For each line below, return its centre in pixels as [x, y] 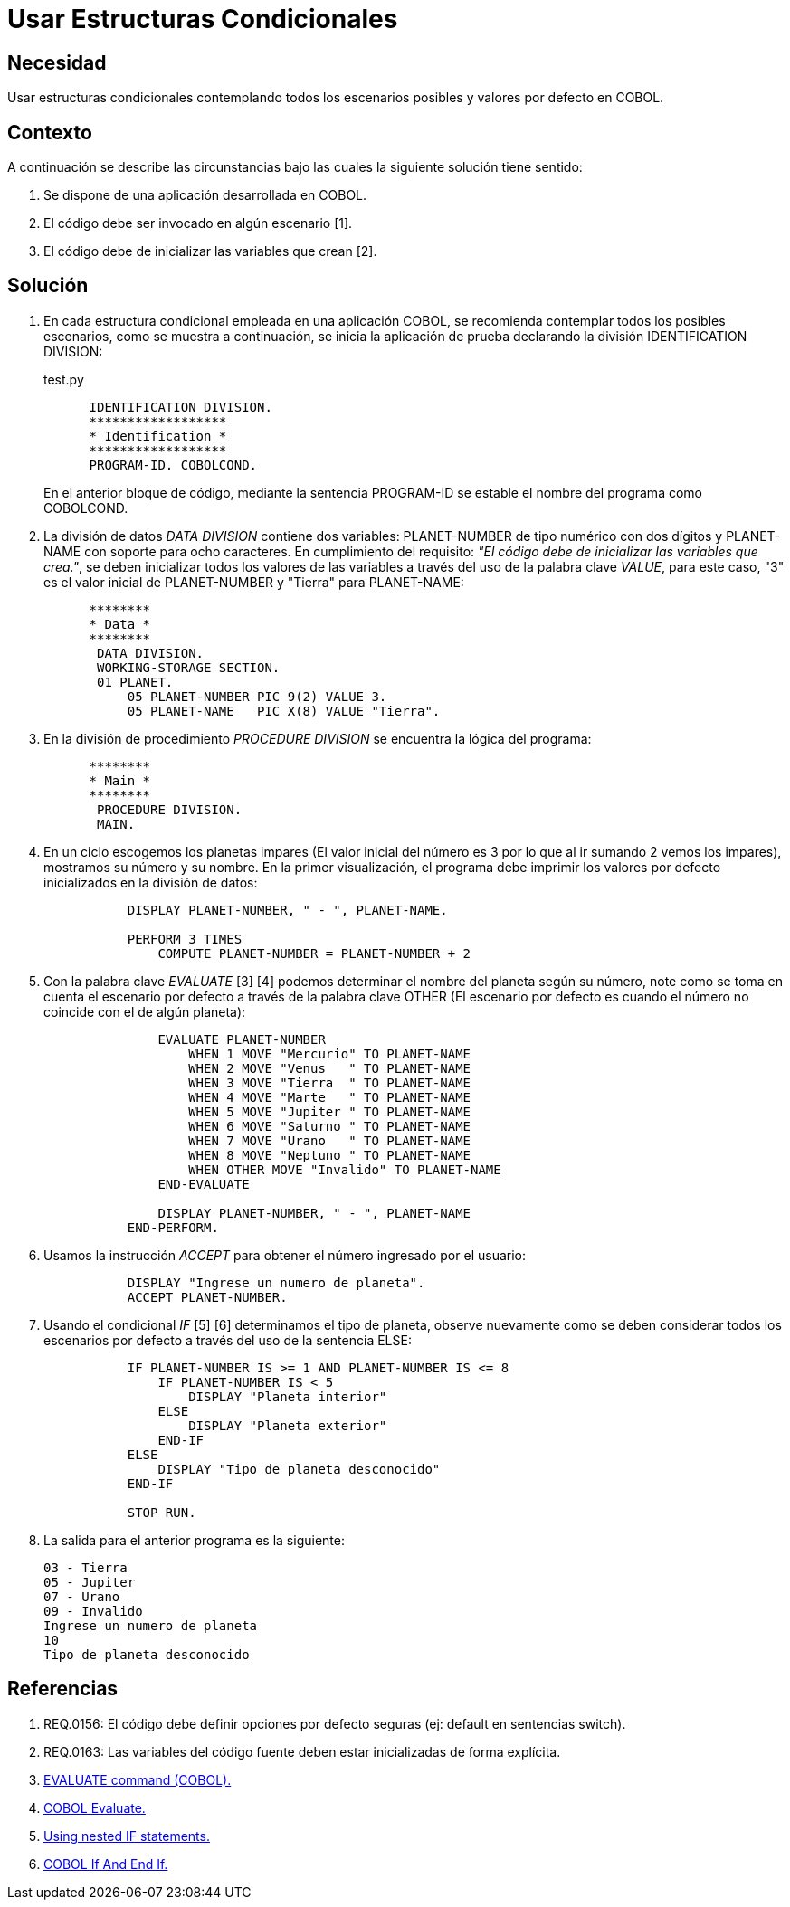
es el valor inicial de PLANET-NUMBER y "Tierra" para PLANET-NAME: [254, 582]
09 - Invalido [93, 1611]
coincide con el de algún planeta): [145, 1011]
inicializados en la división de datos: [151, 882]
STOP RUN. [162, 1512]
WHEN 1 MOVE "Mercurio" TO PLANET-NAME [330, 1053]
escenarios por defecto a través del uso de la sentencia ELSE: [228, 1340]
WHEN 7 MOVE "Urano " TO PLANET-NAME [330, 1140]
